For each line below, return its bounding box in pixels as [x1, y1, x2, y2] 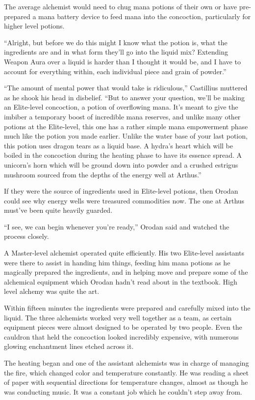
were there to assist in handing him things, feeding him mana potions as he [4, 257, 230, 267]
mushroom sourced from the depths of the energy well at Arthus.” [4, 169, 202, 179]
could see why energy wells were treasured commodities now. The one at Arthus [4, 195, 245, 205]
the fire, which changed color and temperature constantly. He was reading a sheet [4, 367, 249, 377]
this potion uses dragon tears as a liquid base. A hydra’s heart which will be [4, 140, 233, 150]
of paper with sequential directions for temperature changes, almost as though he [4, 377, 248, 387]
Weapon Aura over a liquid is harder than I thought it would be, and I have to [4, 56, 241, 66]
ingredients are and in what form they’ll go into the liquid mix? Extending [4, 47, 229, 57]
